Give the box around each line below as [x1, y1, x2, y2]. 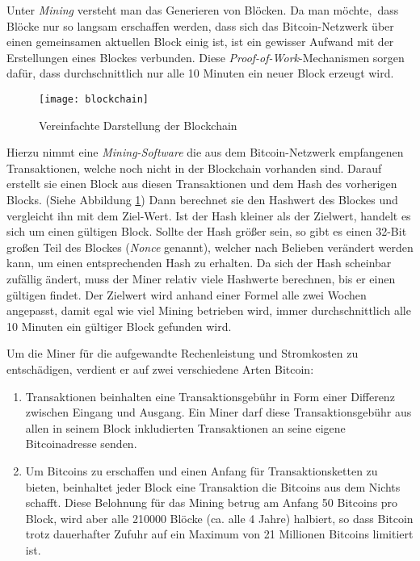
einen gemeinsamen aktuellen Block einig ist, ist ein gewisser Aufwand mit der [6, 33, 394, 50]
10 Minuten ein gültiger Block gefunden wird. [6, 317, 232, 334]
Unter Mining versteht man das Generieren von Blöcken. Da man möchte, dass [6, 2, 399, 18]
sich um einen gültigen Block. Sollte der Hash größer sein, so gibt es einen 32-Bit [6, 223, 407, 240]
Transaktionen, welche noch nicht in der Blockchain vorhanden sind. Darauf [6, 159, 382, 176]
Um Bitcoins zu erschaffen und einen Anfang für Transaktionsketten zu [25, 462, 378, 479]
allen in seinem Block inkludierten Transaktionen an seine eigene [25, 419, 346, 436]
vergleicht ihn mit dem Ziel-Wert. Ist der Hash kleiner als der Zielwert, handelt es [6, 207, 411, 224]
